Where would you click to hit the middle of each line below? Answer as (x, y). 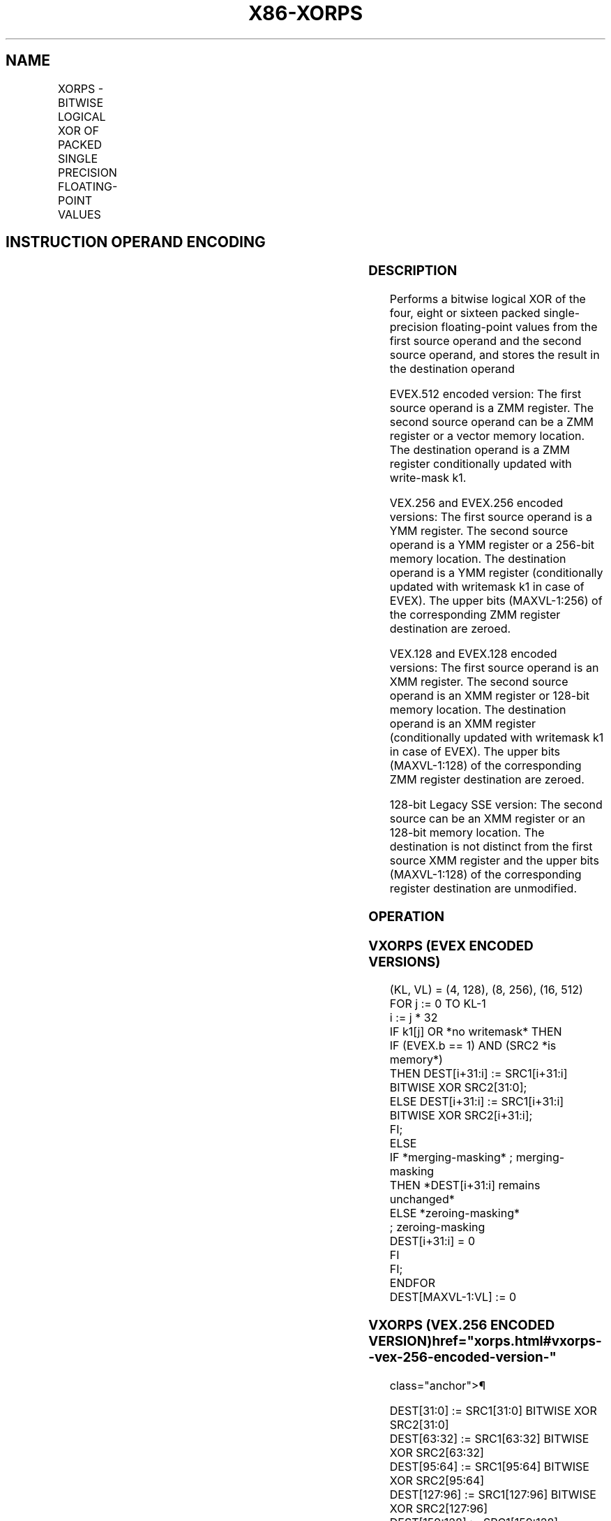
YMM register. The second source (479, 531)
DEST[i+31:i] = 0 (432, 1241)
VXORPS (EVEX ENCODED (451, 946)
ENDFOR (412, 1283)
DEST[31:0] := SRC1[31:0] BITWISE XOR (493, 1410)
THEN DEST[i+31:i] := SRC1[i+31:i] (478, 1074)
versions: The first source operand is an (494, 668)
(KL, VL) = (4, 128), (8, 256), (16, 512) (486, 990)
